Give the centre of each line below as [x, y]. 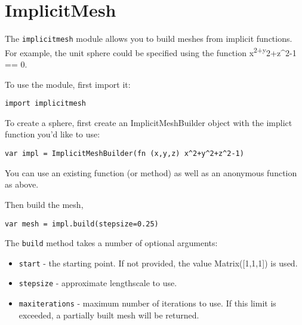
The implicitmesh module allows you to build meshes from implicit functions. [149, 39]
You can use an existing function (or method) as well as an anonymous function [151, 172]
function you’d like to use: [53, 134]
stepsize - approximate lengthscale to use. [98, 283]
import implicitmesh [46, 104]
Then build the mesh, [44, 204]
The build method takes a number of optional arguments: [111, 243]
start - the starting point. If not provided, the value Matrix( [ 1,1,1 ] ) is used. [158, 263]
